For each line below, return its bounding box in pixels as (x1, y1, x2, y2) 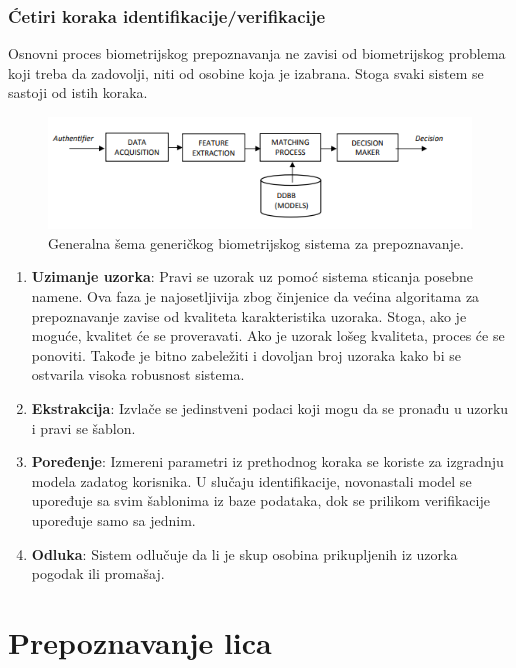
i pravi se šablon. (31, 417, 136, 438)
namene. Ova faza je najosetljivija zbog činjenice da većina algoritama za (31, 285, 480, 306)
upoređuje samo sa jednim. (31, 509, 196, 530)
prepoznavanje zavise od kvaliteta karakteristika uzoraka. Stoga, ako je (31, 305, 467, 326)
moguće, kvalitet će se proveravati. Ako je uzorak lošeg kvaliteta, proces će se (31, 325, 505, 346)
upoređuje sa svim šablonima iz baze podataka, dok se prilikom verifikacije (31, 490, 490, 511)
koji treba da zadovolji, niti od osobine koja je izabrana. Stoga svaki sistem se (8, 62, 484, 83)
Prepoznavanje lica (8, 621, 272, 662)
